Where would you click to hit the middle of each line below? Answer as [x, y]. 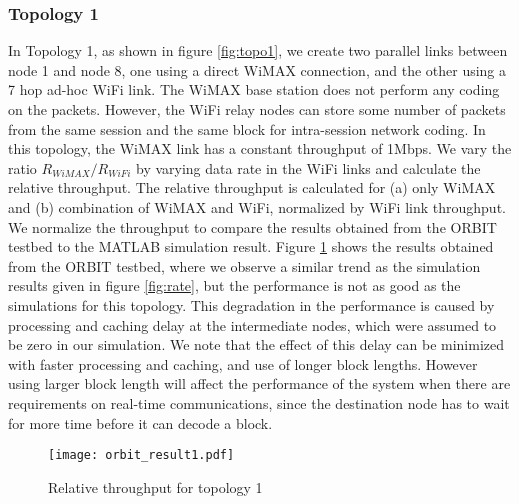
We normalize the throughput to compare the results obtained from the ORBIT [252, 226]
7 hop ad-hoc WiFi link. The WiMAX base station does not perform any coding [254, 89]
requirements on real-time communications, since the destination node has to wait [259, 402]
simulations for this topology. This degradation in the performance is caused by [251, 304]
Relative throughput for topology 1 [155, 486]
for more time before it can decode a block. [140, 422]
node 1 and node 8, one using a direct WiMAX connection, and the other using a [257, 69]
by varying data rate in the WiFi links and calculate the [308, 167]
